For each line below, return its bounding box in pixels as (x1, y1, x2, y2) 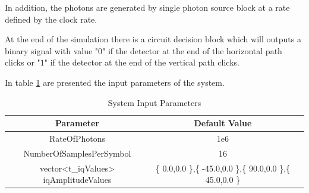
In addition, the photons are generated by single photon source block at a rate (5, 1, 290, 13)
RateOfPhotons (49, 132, 106, 144)
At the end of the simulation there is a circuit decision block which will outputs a (5, 33, 301, 45)
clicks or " (5, 56, 40, 69)
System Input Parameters (108, 96, 201, 108)
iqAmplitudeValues (43, 173, 112, 186)
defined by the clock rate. (5, 13, 97, 25)
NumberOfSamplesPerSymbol (23, 147, 131, 159)
